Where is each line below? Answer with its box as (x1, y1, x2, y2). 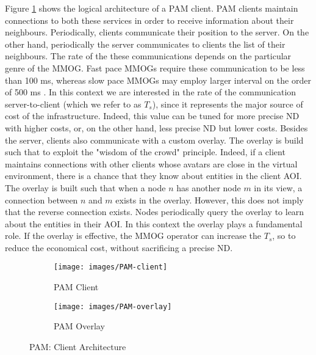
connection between (5, 193, 78, 206)
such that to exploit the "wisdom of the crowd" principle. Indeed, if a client (5, 145, 285, 158)
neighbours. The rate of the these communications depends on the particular (5, 49, 292, 62)
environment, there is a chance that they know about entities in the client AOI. (5, 169, 302, 182)
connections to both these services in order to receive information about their (5, 13, 294, 26)
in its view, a (254, 181, 303, 194)
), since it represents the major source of (152, 97, 303, 110)
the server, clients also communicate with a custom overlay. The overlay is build (5, 133, 304, 146)
